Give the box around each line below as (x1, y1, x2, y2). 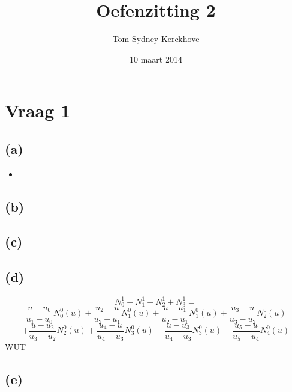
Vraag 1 (5, 98, 71, 123)
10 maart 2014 (130, 52, 182, 65)
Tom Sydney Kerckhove (112, 32, 200, 45)
